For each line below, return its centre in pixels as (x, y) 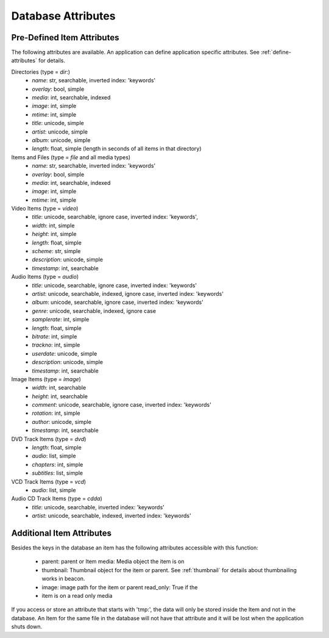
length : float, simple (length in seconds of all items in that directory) (117, 149)
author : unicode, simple (62, 421)
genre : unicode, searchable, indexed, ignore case (94, 310)
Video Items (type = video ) (45, 209)
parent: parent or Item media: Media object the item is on (113, 562)
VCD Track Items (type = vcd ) (49, 481)
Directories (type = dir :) (41, 72)
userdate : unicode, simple (65, 353)
